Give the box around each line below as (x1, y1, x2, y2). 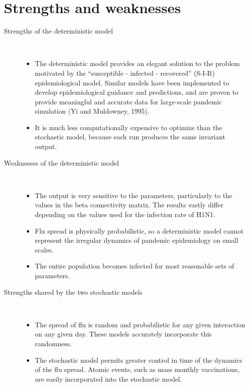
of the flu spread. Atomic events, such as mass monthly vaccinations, (35, 364, 240, 374)
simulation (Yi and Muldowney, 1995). (35, 106, 149, 116)
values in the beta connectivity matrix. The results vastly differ (35, 200, 224, 210)
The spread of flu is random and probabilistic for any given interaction (35, 319, 246, 329)
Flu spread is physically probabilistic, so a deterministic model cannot (35, 225, 244, 236)
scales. (35, 244, 54, 254)
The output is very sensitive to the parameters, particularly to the (35, 190, 232, 200)
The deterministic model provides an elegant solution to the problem (35, 58, 240, 68)
